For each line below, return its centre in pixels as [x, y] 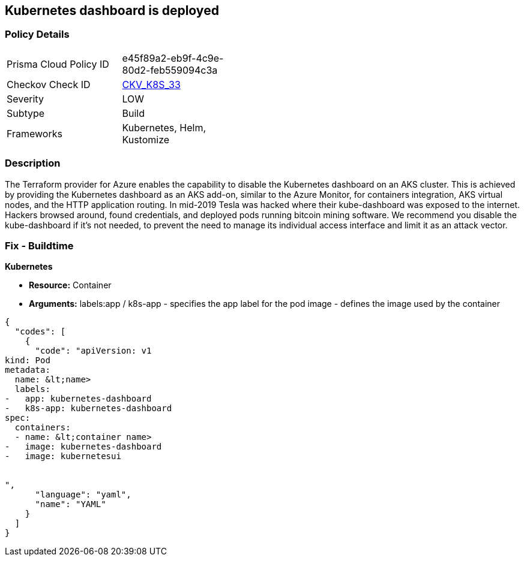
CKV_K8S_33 [151, 84]
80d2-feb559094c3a [170, 70]
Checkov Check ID [49, 84]
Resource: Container [70, 285]
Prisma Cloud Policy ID [58, 64]
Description [33, 163]
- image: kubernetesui [63, 456]
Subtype [26, 113]
